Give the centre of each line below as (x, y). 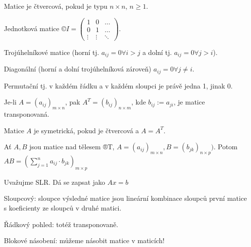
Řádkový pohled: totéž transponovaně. (61, 224)
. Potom (226, 147)
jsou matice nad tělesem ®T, (72, 147)
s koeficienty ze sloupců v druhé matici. (63, 208)
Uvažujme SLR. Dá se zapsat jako (54, 182)
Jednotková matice (32, 28)
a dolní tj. (157, 52)
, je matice (189, 102)
